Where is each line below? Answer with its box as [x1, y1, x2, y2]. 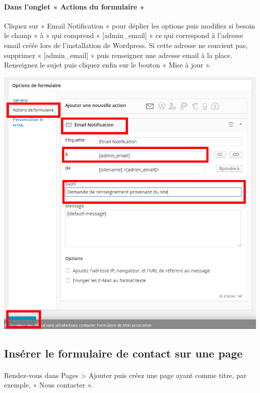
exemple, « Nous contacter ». [4, 379, 93, 390]
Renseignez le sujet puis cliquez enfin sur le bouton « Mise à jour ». [4, 59, 211, 70]
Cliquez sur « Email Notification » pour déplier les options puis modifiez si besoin [4, 20, 255, 30]
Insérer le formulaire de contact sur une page [4, 345, 243, 360]
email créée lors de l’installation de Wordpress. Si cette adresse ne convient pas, [4, 39, 248, 50]
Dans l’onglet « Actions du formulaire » [4, 1, 144, 11]
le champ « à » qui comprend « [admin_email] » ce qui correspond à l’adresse [4, 30, 243, 40]
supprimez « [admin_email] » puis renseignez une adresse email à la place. [4, 49, 232, 60]
